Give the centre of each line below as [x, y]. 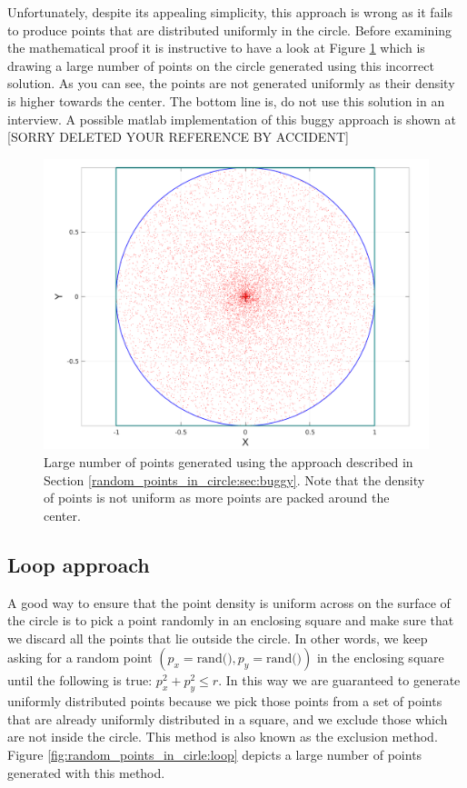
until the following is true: [80, 680]
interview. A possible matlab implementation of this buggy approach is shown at [232, 119]
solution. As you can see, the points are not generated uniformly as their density [231, 83]
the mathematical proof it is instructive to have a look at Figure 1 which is [216, 48]
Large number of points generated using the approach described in [229, 462]
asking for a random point [80, 658]
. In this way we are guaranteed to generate [339, 680]
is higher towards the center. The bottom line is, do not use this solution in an [226, 100]
